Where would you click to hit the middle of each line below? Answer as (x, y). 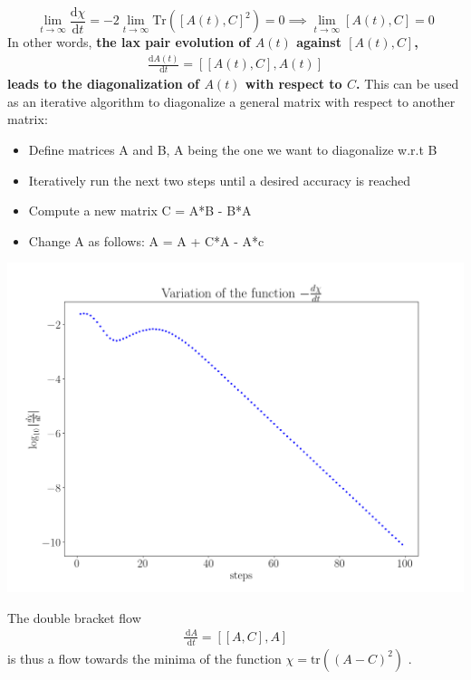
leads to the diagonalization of (104, 84)
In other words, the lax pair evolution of (129, 42)
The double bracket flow (74, 617)
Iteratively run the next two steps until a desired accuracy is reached (220, 180)
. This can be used (408, 84)
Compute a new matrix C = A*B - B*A (140, 211)
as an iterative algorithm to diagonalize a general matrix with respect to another (231, 101)
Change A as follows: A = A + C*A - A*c (146, 240)
